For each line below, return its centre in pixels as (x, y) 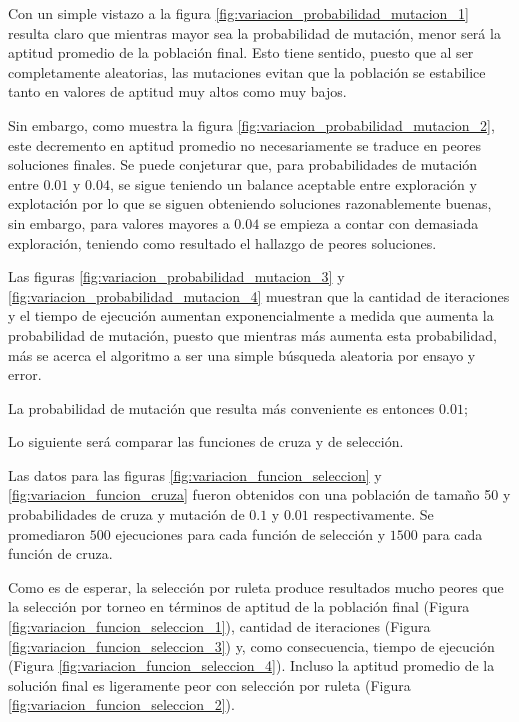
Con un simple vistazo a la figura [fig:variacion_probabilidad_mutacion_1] (238, 13)
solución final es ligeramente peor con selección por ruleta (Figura (209, 684)
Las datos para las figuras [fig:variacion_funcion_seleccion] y (195, 474)
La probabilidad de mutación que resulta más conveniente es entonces (221, 407)
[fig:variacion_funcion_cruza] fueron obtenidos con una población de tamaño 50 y (259, 494)
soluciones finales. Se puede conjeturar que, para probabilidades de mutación (243, 164)
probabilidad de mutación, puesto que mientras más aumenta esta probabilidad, (252, 334)
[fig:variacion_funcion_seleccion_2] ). (121, 704)
